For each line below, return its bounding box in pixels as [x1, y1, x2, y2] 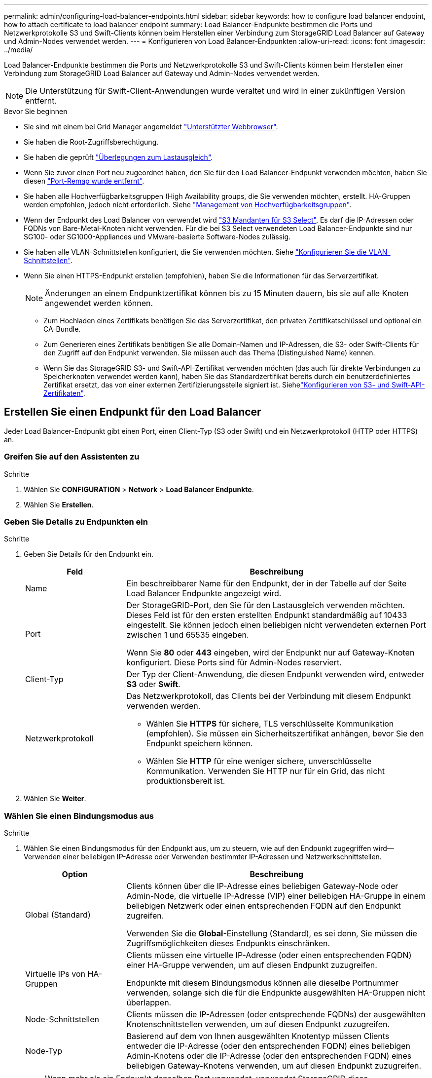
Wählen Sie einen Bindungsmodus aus [4, 810, 154, 821]
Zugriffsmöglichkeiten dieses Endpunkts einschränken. [126, 938, 330, 949]
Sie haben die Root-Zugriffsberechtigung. [24, 138, 159, 146]
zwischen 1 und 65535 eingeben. [126, 630, 249, 640]
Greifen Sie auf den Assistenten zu [4, 452, 140, 462]
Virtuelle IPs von [25, 969, 85, 979]
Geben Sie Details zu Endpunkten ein [4, 516, 148, 527]
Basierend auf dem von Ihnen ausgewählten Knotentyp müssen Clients [126, 1031, 390, 1041]
